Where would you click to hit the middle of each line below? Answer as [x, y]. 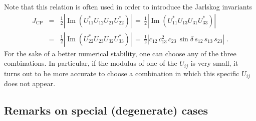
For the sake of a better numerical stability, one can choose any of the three [120, 53]
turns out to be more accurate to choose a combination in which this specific [122, 73]
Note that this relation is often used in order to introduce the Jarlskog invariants [128, 6]
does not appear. [30, 83]
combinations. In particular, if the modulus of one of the [91, 63]
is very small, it [214, 63]
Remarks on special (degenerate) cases [106, 110]
